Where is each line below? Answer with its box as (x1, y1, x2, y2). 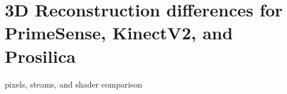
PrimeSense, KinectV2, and (5, 21, 233, 45)
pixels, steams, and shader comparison (5, 78, 143, 90)
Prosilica (5, 43, 76, 68)
